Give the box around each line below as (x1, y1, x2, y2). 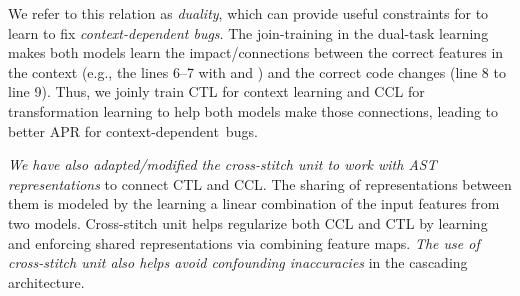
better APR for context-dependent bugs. (8, 120, 258, 141)
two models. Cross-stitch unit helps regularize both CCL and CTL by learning (8, 212, 488, 233)
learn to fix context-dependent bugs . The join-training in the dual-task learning (8, 22, 489, 43)
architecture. (8, 271, 85, 292)
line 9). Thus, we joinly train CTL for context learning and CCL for (8, 81, 425, 102)
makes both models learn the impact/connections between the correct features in (8, 42, 504, 63)
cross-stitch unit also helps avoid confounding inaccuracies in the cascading (8, 252, 468, 273)
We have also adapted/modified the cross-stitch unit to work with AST (8, 154, 437, 175)
